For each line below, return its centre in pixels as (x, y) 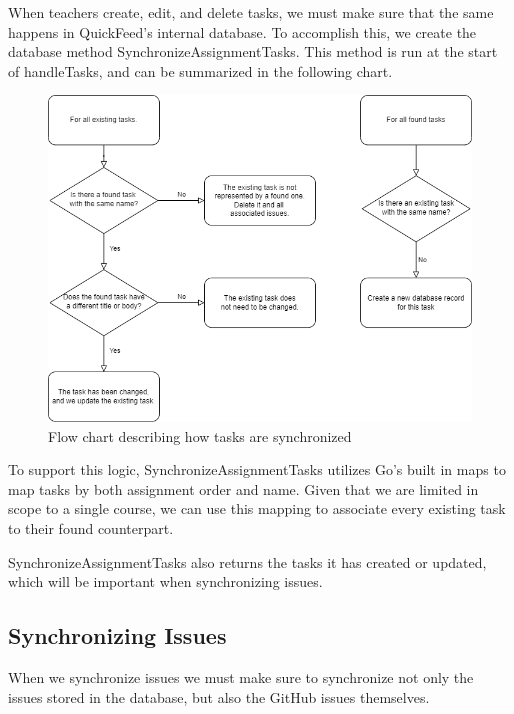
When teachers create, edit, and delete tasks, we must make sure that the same (251, 12)
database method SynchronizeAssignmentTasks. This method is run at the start (253, 51)
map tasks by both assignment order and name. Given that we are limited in (243, 488)
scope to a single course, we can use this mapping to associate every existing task (257, 508)
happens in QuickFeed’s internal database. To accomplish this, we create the (242, 31)
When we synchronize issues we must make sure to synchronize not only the (241, 677)
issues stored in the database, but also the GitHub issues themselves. (219, 696)
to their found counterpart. (91, 528)
